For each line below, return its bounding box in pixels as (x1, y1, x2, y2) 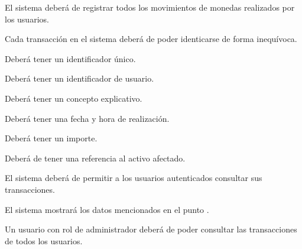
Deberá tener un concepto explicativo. (5, 92, 142, 104)
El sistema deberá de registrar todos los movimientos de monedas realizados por (5, 1, 295, 13)
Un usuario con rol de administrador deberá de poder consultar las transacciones (5, 223, 297, 235)
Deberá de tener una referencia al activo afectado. (5, 151, 186, 164)
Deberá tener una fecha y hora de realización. (5, 112, 170, 124)
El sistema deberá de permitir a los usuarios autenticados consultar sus (5, 172, 262, 184)
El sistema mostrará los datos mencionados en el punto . (5, 203, 209, 215)
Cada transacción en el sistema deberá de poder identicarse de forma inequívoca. (5, 33, 297, 45)
